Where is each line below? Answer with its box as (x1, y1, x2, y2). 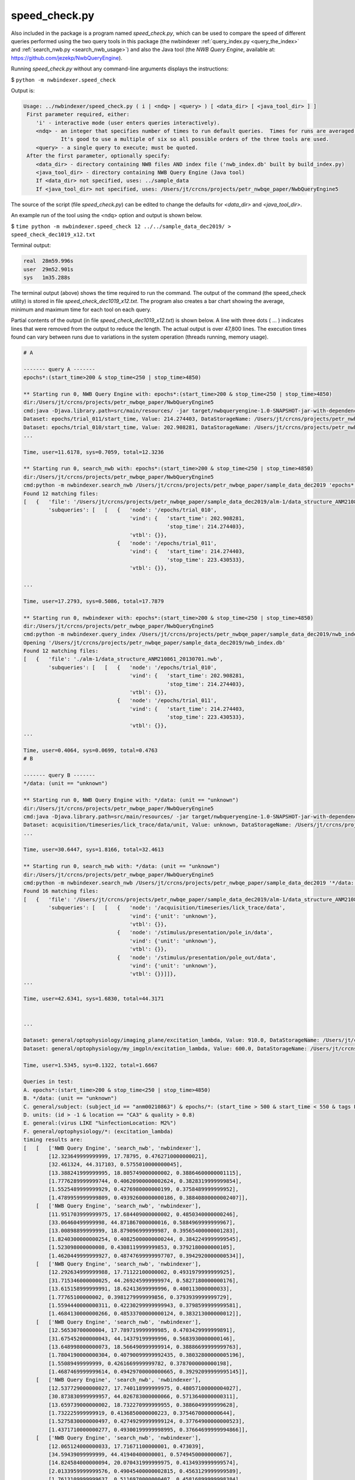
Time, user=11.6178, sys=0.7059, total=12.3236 (23, 449, 164, 455)
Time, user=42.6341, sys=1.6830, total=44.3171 (23, 995, 164, 1002)
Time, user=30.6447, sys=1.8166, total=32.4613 (23, 847, 164, 853)
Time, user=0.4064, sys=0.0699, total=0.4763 (23, 747, 158, 754)
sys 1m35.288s (23, 274, 71, 281)
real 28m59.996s (23, 258, 74, 265)
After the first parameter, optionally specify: (27, 153, 170, 159)
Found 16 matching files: (23, 888, 99, 895)
